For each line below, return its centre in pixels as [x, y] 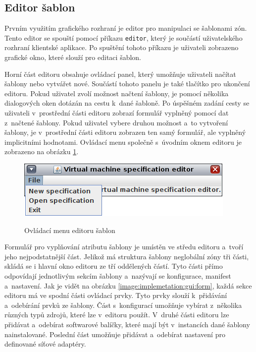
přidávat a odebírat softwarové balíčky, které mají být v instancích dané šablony [127, 324]
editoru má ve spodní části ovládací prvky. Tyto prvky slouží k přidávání [116, 295]
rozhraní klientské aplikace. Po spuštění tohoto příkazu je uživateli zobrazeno [122, 47]
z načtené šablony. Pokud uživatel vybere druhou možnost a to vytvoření [116, 122]
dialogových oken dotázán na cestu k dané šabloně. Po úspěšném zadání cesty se [127, 103]
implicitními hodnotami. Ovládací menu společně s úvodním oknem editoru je [123, 142]
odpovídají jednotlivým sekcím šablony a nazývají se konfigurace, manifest [118, 275]
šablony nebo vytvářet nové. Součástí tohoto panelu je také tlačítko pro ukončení [127, 84]
